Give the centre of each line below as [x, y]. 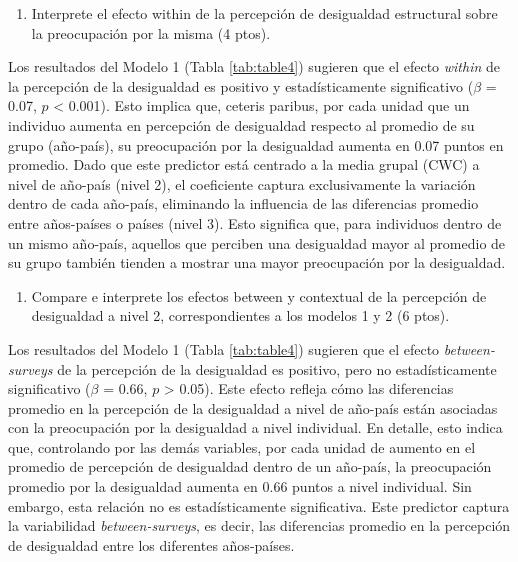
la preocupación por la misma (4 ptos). [151, 32]
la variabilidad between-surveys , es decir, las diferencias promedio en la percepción [259, 525]
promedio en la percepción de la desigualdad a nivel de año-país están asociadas [253, 407]
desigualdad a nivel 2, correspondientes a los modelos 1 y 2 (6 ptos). [240, 315]
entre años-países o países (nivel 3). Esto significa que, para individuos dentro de [255, 222]
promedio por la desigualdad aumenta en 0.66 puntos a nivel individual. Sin [240, 486]
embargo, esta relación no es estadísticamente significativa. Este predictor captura [259, 505]
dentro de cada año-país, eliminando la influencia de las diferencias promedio [243, 203]
